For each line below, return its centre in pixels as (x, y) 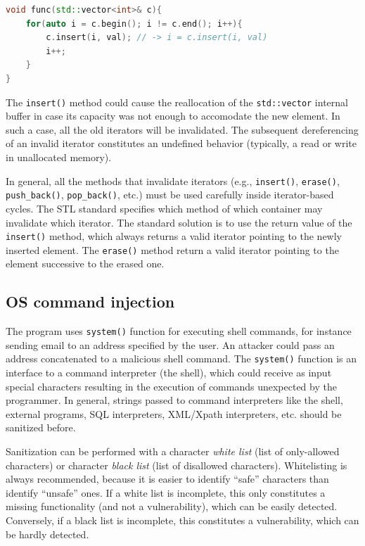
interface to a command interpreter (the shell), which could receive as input (169, 373)
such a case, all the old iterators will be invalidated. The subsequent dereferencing (182, 129)
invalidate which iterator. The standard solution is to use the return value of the (179, 222)
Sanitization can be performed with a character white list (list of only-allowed (173, 451)
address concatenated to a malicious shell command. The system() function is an (181, 358)
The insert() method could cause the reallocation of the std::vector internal (177, 102)
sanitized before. (41, 427)
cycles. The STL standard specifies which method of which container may (164, 208)
